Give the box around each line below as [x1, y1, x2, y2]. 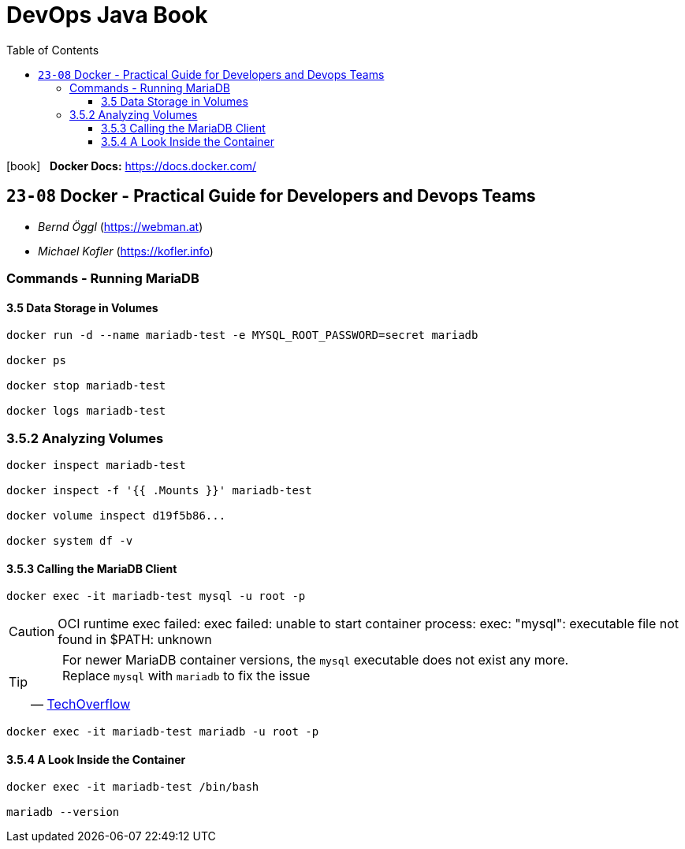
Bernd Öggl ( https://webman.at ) [38, 219, 203, 233]
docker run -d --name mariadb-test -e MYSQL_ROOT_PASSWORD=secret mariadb [6, 329, 478, 342]
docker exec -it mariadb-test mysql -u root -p [6, 590, 306, 603]
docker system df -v [6, 534, 133, 547]
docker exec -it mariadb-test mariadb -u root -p [6, 725, 319, 739]
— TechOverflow [31, 696, 131, 713]
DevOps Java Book [6, 2, 208, 28]
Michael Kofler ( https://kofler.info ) [38, 244, 214, 258]
